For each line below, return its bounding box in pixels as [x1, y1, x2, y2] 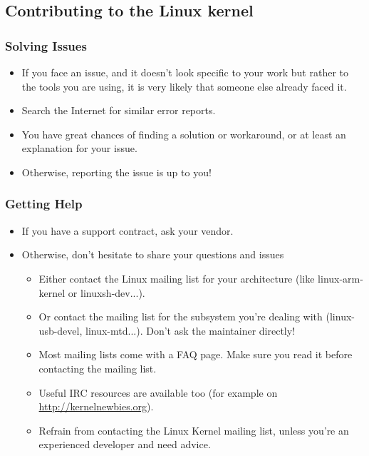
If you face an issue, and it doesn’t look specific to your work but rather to [21, 65, 348, 79]
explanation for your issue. [21, 141, 137, 156]
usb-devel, [38, 323, 83, 338]
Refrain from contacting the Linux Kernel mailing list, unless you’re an [38, 422, 349, 437]
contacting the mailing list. [38, 360, 157, 375]
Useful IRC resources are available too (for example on [38, 385, 278, 400]
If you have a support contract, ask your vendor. [21, 223, 234, 238]
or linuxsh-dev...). [68, 285, 145, 300]
